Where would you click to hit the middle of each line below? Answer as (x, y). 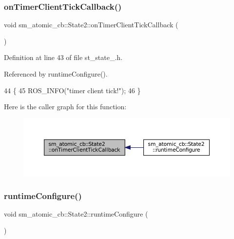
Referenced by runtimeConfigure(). (56, 74)
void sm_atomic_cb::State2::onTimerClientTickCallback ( (91, 25)
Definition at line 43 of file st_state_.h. (63, 57)
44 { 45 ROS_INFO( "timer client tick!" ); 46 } (72, 90)
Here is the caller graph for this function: (65, 107)
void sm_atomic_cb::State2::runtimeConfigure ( (76, 214)
